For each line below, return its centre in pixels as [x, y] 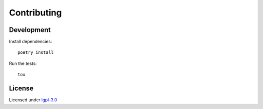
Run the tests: [23, 63]
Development [30, 30]
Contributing [35, 13]
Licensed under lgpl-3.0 [33, 100]
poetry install [36, 53]
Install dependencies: [30, 42]
